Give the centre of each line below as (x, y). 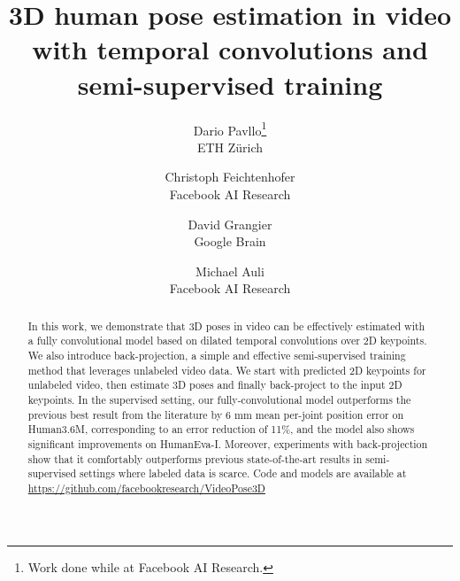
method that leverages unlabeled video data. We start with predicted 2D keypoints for (227, 370)
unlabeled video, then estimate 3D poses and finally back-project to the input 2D (215, 385)
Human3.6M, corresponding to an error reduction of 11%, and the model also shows (221, 429)
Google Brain (230, 241)
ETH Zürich (230, 147)
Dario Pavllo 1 (230, 128)
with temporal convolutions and (230, 49)
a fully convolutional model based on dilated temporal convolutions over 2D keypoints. (227, 341)
